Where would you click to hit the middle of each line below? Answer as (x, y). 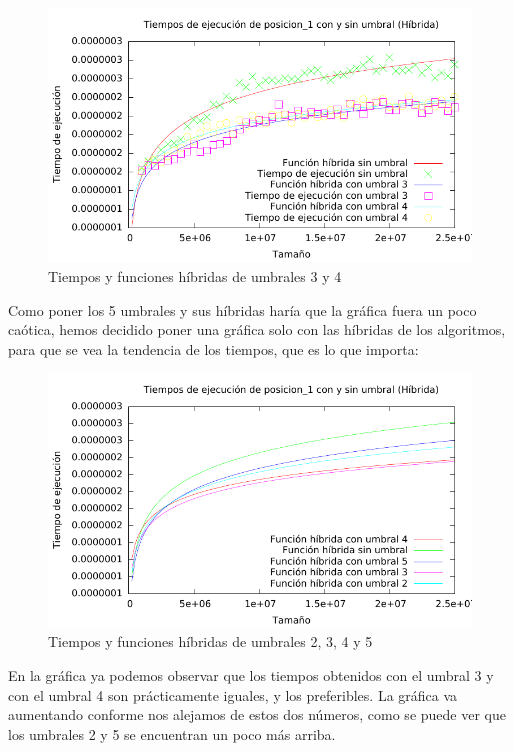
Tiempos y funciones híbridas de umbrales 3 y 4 (195, 275)
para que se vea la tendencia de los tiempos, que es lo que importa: (213, 348)
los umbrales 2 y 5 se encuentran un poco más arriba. (172, 733)
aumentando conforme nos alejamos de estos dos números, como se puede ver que (257, 714)
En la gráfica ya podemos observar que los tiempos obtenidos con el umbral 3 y (251, 674)
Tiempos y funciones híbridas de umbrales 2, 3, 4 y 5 (210, 641)
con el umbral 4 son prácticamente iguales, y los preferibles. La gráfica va (233, 694)
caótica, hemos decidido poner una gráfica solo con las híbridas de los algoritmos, (257, 329)
